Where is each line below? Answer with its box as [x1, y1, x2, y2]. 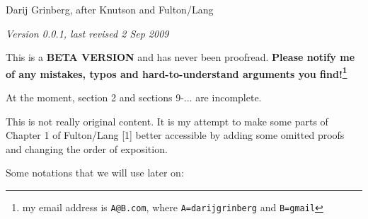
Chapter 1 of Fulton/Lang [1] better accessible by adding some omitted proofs [6, 128, 345, 142]
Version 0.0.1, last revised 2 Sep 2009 [6, 26, 169, 40]
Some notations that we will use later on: [6, 165, 184, 180]
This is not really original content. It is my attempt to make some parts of [6, 113, 328, 128]
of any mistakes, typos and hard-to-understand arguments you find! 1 [6, 64, 347, 81]
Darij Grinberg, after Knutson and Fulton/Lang [6, 2, 214, 16]
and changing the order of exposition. [6, 141, 168, 156]
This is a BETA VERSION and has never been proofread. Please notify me [6, 50, 355, 64]
